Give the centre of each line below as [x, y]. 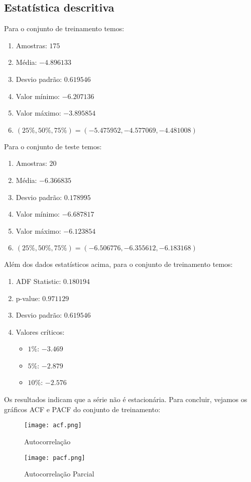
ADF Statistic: [38, 281]
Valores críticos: [40, 331]
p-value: [28, 298]
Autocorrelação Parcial [59, 474]
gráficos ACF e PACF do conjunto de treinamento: [82, 409]
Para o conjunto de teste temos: [53, 146]
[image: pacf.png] [55, 458]
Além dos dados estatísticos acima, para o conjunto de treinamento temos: [118, 264]
